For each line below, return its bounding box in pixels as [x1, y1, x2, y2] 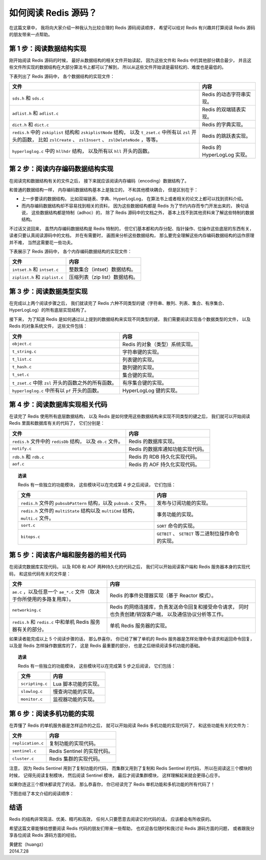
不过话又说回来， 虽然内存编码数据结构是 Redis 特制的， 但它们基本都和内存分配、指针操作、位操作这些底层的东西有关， [9, 225, 254, 231]
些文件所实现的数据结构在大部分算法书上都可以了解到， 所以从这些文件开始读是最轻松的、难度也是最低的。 [9, 64, 226, 70]
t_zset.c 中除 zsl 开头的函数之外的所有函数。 [12, 379, 117, 386]
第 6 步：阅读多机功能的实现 [9, 709, 95, 717]
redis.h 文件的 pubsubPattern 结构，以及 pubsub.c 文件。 [20, 500, 150, 506]
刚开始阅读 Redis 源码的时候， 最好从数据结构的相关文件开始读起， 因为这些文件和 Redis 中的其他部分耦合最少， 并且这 [9, 57, 252, 63]
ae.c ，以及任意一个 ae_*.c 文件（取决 [12, 588, 100, 595]
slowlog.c [20, 688, 43, 694]
